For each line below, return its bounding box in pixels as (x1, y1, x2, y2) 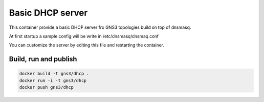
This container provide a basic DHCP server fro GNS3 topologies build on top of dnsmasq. (9, 24, 191, 30)
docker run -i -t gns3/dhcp (19, 78, 87, 83)
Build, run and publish (9, 55, 77, 63)
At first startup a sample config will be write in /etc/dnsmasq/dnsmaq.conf (9, 33, 159, 39)
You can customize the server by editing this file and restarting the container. (9, 42, 165, 48)
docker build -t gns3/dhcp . (19, 71, 89, 77)
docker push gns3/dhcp (19, 84, 74, 90)
